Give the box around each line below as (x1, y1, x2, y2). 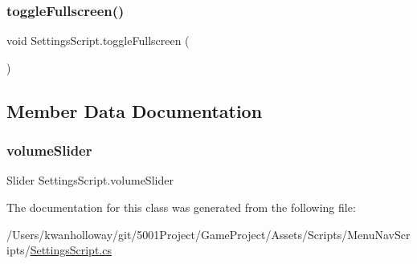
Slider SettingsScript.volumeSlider (6, 172, 174, 189)
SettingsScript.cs (30, 242, 112, 258)
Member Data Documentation (6, 98, 263, 123)
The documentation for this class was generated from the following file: (6, 199, 356, 215)
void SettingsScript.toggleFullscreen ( (6, 32, 190, 49)
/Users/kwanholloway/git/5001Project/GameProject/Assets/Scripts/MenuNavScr (6, 225, 411, 242)
